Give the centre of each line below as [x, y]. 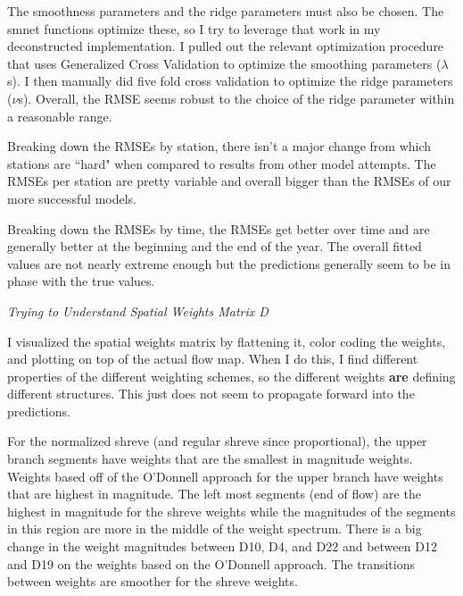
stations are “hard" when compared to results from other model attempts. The [222, 163]
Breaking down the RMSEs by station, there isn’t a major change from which [219, 146]
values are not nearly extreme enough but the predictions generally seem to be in [229, 263]
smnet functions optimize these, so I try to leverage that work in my [194, 28]
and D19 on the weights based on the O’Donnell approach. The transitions [211, 563]
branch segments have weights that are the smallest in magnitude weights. [210, 459]
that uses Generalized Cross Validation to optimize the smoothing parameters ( [224, 63]
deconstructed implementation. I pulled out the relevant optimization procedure [226, 46]
